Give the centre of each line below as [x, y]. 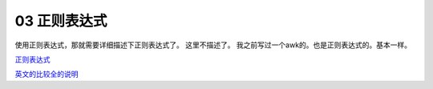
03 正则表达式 [61, 21]
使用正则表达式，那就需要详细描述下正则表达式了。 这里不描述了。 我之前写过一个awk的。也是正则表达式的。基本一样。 [213, 45]
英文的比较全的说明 [47, 74]
